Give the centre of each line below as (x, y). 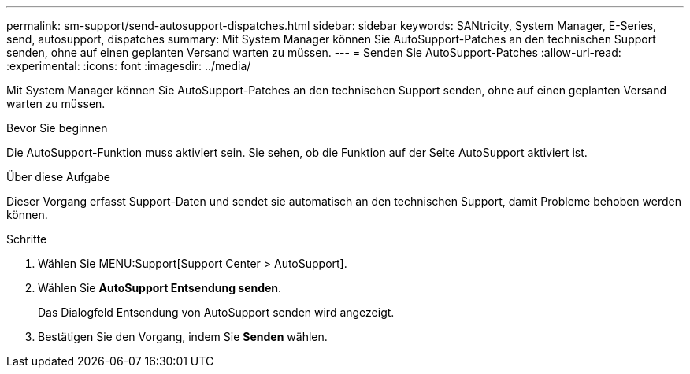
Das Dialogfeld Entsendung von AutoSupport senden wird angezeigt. (216, 312)
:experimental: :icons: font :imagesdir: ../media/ (129, 66)
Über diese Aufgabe (58, 177)
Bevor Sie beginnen (57, 128)
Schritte (27, 239)
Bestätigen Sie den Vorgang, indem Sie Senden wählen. (183, 337)
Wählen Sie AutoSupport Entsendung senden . (160, 288)
